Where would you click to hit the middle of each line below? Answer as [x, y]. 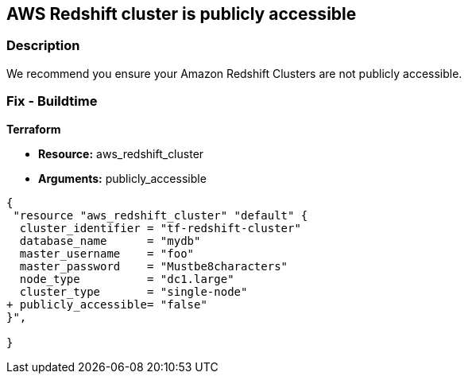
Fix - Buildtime [52, 101]
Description [43, 46]
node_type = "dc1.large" [127, 279]
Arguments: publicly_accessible [122, 178]
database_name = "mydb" [110, 240]
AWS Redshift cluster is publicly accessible [182, 14]
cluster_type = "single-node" [133, 291]
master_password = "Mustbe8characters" [154, 266]
